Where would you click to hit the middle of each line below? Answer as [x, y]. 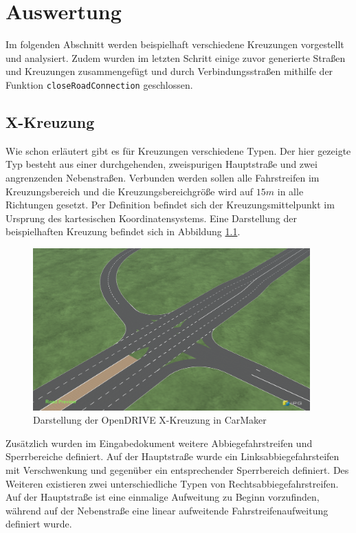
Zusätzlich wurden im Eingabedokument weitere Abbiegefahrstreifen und [159, 443]
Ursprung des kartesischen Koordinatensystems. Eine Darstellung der [151, 218]
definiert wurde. [39, 524]
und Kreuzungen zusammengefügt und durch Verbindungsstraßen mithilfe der [169, 71]
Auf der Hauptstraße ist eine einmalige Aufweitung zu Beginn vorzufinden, [163, 497]
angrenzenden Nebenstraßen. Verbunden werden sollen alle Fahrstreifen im [163, 177]
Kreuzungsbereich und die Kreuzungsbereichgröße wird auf [130, 191]
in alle [290, 191]
